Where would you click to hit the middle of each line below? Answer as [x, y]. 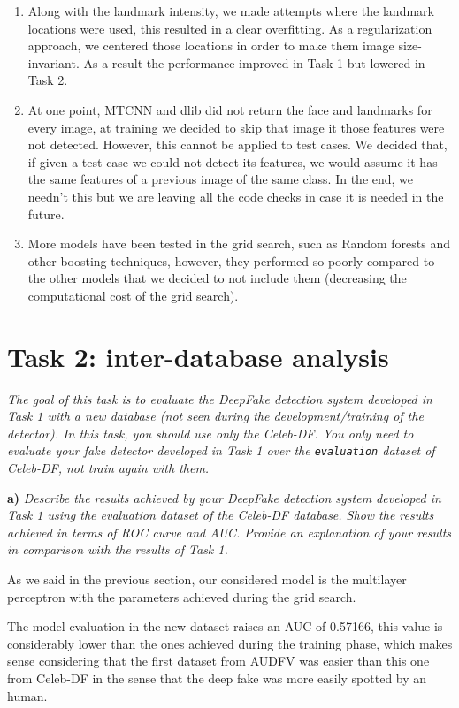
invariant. [54, 62]
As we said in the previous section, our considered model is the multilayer [207, 579]
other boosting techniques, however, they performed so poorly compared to [231, 260]
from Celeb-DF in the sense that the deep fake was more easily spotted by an [217, 678]
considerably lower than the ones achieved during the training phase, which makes [230, 643]
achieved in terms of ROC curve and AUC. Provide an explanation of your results [229, 532]
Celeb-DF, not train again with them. [108, 468]
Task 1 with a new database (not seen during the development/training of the [215, 416]
